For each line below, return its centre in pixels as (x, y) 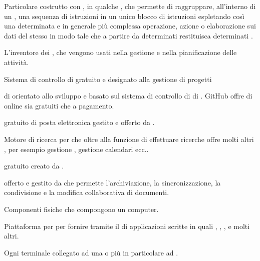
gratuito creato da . (34, 166)
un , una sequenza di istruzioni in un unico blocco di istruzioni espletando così (124, 16)
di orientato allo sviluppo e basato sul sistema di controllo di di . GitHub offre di (128, 96)
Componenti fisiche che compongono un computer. (81, 209)
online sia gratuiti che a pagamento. (59, 105)
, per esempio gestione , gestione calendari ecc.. (76, 149)
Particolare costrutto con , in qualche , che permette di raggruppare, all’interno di (130, 6)
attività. (17, 62)
